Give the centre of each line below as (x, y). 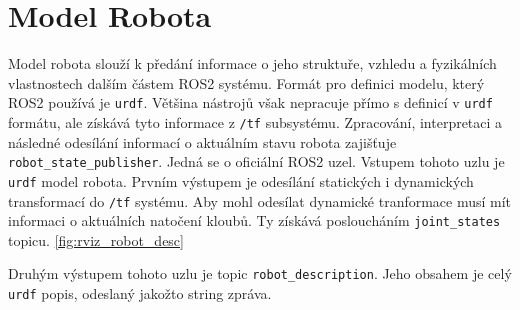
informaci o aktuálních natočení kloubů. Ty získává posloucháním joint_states (254, 220)
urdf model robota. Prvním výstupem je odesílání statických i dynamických (241, 180)
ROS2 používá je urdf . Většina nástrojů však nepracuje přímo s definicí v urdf (250, 102)
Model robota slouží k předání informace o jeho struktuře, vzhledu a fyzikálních (252, 63)
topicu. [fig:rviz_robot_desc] (96, 239)
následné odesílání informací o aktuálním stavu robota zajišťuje (202, 141)
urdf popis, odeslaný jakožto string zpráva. (140, 293)
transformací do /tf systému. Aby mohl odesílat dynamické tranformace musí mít (260, 200)
